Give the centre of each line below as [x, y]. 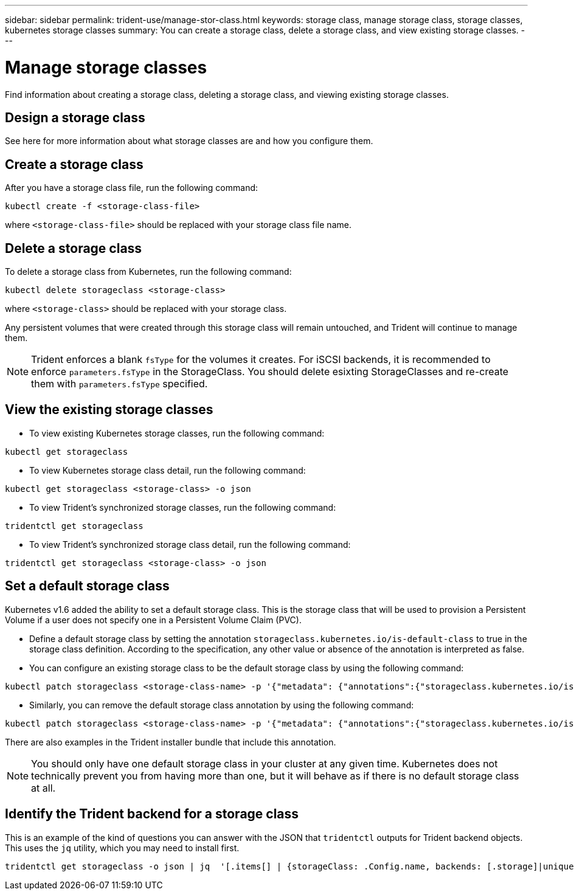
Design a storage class [75, 117]
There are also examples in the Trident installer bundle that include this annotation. [171, 742]
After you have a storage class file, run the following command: [132, 188]
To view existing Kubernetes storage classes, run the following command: [177, 433]
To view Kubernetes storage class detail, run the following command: [168, 470]
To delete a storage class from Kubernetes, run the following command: [148, 272]
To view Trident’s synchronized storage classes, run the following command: [183, 507]
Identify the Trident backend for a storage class [152, 814]
